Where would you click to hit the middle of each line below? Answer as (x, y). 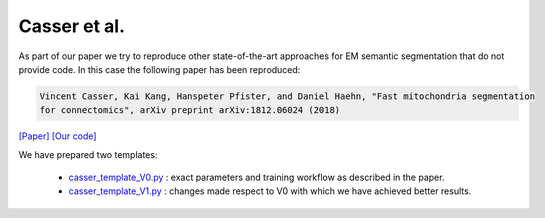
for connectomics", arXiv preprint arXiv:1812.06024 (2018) (190, 110)
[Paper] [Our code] (57, 136)
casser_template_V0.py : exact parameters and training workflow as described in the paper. (256, 177)
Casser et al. (71, 26)
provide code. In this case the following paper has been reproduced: (159, 69)
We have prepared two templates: (88, 154)
